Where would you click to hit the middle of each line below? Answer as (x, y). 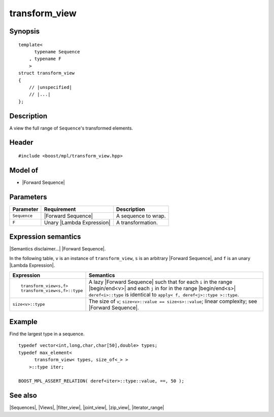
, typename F (45, 59)
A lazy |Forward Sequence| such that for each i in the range (161, 282)
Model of (24, 170)
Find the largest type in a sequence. (47, 334)
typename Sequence (57, 52)
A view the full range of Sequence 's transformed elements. (71, 128)
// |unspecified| (50, 87)
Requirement (60, 209)
